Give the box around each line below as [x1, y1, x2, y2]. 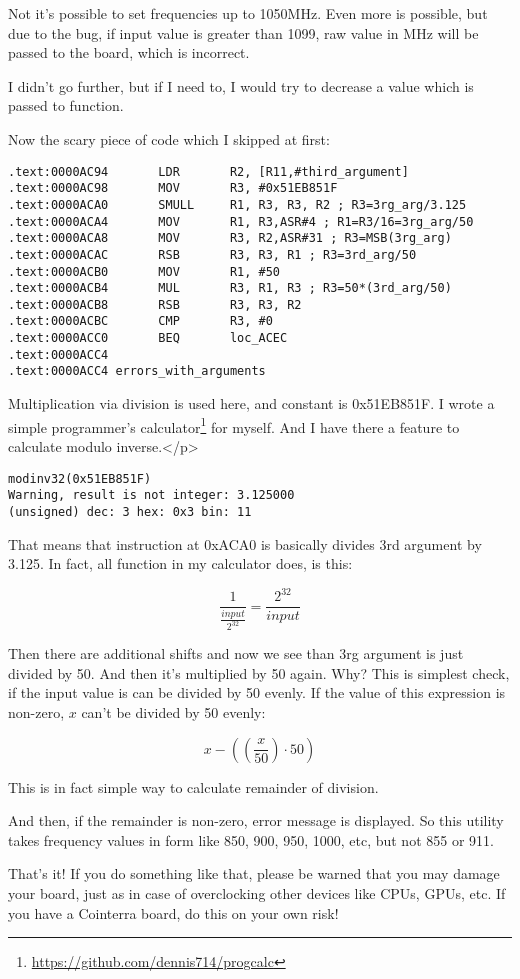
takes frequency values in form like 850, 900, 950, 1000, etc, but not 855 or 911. [8, 829, 494, 850]
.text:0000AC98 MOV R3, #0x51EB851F [8, 181, 338, 196]
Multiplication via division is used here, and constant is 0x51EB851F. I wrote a [8, 393, 495, 414]
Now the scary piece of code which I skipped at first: [8, 128, 330, 149]
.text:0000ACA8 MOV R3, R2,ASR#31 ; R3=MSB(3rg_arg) [8, 231, 452, 246]
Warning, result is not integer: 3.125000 [8, 488, 295, 503]
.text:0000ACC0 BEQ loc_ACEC [8, 331, 288, 346]
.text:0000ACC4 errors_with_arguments [8, 364, 266, 379]
